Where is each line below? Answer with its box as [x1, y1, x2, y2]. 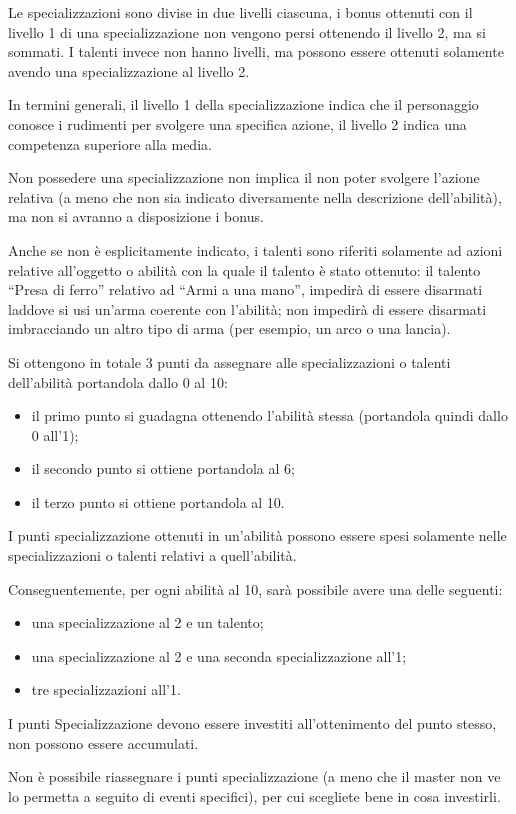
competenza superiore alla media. [8, 133, 212, 154]
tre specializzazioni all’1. [31, 679, 181, 700]
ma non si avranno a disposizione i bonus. [8, 206, 264, 227]
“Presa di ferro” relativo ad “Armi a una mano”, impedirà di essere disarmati [8, 279, 483, 300]
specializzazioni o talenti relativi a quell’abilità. [8, 545, 297, 566]
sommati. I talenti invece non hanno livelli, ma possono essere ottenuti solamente [8, 41, 504, 62]
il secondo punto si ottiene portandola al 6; [31, 458, 295, 479]
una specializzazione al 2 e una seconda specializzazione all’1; [31, 645, 407, 666]
